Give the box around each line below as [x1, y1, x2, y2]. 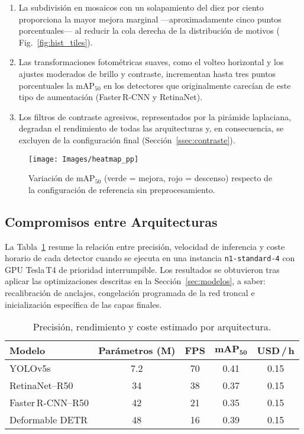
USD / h [257, 343, 295, 358]
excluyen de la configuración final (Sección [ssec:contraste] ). [18, 133, 235, 146]
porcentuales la [18, 79, 73, 91]
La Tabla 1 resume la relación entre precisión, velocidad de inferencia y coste [5, 240, 285, 252]
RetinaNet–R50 [9, 378, 73, 393]
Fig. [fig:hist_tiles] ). [18, 36, 93, 48]
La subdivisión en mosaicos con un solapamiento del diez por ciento [18, 1, 264, 13]
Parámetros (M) [98, 343, 176, 358]
